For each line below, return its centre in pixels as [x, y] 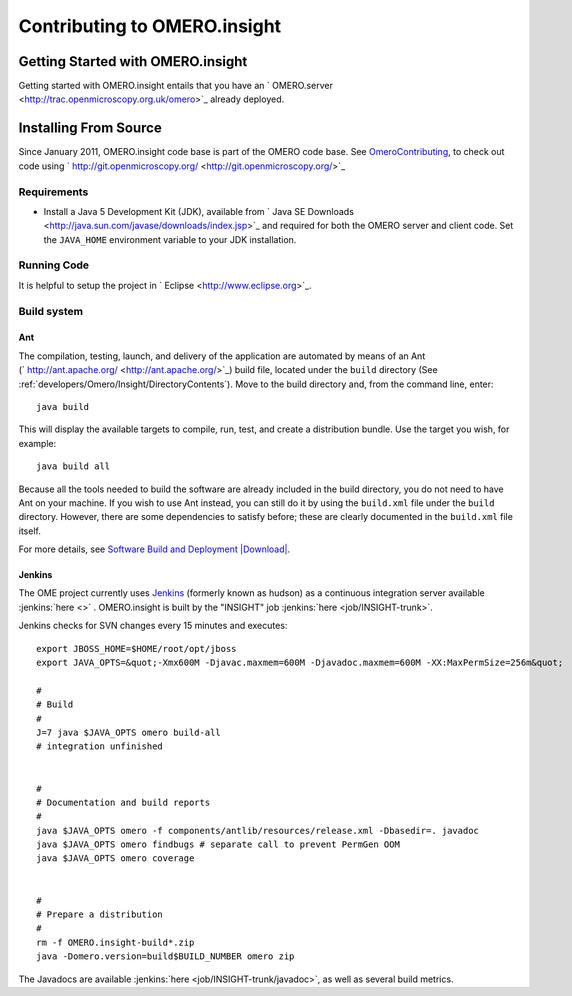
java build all [73, 466]
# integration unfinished [100, 746]
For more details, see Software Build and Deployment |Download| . [154, 549]
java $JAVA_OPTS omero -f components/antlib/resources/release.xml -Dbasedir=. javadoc [258, 830]
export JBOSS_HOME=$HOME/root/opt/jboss [136, 648]
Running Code [54, 265]
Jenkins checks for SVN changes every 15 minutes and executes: [153, 626]
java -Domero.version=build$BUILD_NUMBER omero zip [165, 956]
